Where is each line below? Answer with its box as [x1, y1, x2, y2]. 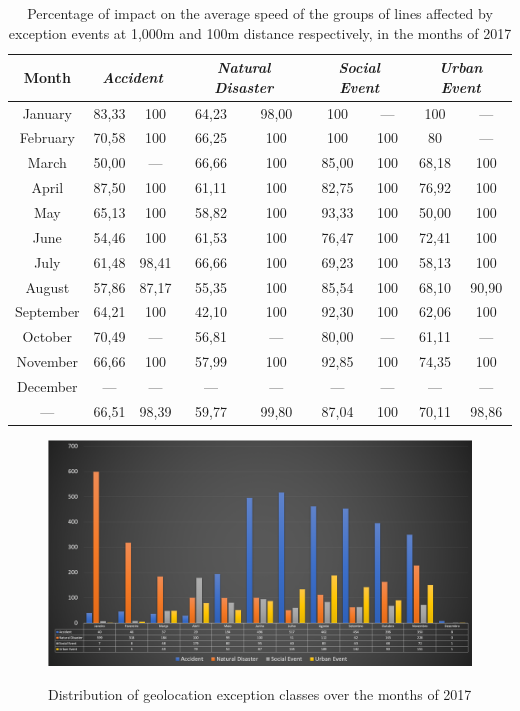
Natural [216, 57, 271, 78]
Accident [102, 66, 163, 87]
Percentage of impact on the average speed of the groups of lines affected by [27, 3, 493, 23]
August [25, 276, 70, 297]
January [22, 102, 72, 123]
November [16, 351, 79, 372]
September [15, 301, 80, 322]
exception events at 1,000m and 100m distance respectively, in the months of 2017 [8, 22, 512, 43]
